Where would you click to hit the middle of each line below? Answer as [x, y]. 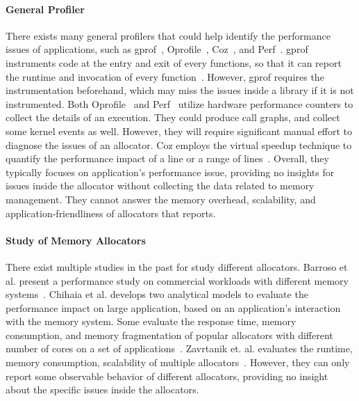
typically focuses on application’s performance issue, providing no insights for [170, 172]
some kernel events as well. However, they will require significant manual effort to [179, 131]
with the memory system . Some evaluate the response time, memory [151, 321]
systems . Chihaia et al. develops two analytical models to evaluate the [157, 294]
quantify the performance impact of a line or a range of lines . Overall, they [167, 158]
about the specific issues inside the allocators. [102, 390]
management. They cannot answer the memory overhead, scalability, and [161, 199]
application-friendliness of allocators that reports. [111, 213]
